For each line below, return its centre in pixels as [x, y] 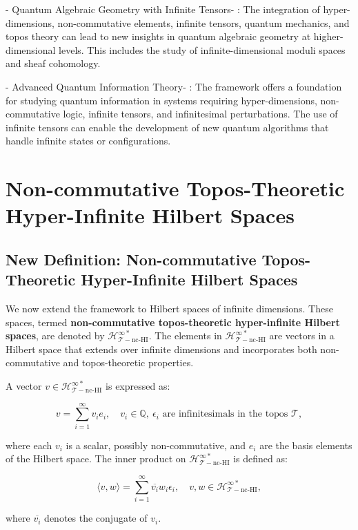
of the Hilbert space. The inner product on [96, 458]
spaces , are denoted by [55, 335]
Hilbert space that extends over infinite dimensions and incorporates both [161, 349]
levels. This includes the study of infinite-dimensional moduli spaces [202, 49]
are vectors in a [302, 335]
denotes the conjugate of [96, 518]
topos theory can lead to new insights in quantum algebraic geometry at [158, 36]
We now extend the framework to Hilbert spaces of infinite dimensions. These [169, 309]
